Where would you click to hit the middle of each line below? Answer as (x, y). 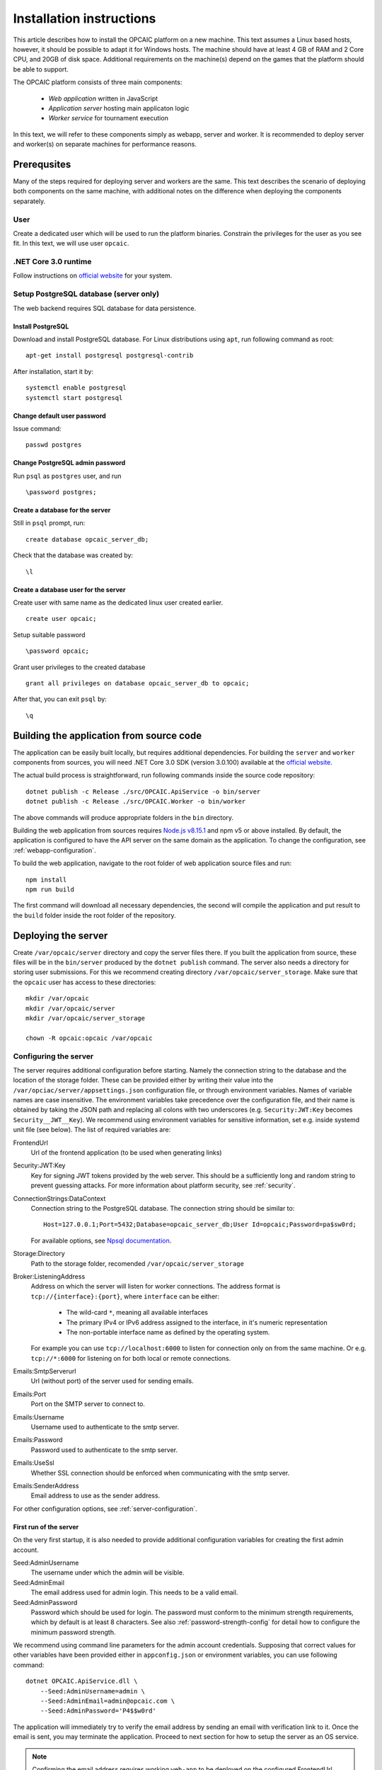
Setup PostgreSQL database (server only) (86, 294)
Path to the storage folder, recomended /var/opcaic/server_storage (137, 1263)
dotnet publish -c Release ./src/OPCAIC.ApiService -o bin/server (143, 792)
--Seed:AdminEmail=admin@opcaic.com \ (108, 1701)
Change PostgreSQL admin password (69, 463)
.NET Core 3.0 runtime (52, 262)
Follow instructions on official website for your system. (93, 275)
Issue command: (37, 428)
